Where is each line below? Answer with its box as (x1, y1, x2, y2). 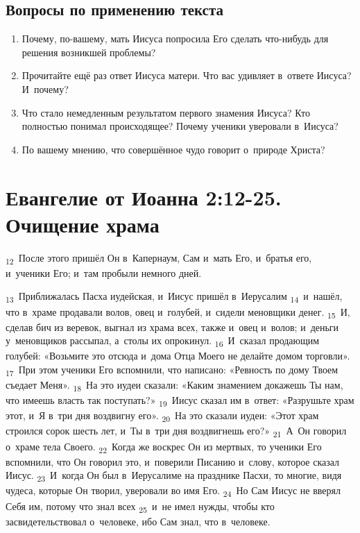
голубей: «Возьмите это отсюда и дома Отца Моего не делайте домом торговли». (6, 348, 350, 363)
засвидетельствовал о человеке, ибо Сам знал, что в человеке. (6, 514, 271, 528)
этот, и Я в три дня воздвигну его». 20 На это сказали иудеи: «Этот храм (6, 408, 319, 425)
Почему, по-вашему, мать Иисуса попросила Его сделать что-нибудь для (22, 31, 329, 46)
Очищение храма (6, 210, 160, 238)
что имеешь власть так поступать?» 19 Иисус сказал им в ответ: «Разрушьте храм (6, 393, 354, 409)
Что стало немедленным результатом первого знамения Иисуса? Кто (22, 105, 310, 119)
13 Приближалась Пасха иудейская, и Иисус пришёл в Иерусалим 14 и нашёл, (6, 289, 343, 305)
